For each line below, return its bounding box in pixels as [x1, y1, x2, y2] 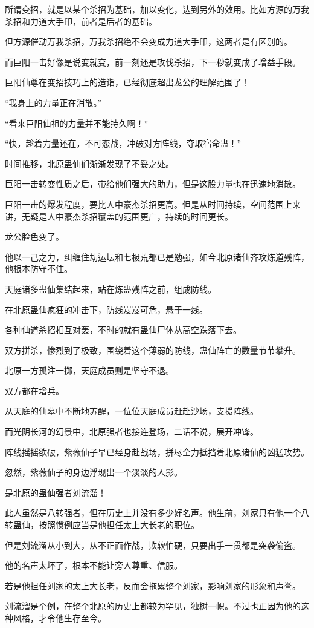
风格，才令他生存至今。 [13, 612, 106, 624]
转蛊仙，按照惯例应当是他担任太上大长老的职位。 [5, 518, 199, 531]
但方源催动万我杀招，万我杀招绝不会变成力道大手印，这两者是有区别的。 [5, 35, 292, 48]
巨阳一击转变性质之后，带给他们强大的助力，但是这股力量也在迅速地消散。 [5, 177, 301, 190]
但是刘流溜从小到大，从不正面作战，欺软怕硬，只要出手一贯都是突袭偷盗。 [5, 538, 301, 551]
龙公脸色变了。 [5, 230, 64, 243]
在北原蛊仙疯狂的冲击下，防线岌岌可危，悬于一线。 [5, 303, 208, 316]
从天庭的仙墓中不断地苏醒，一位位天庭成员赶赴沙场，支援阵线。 [5, 405, 258, 417]
